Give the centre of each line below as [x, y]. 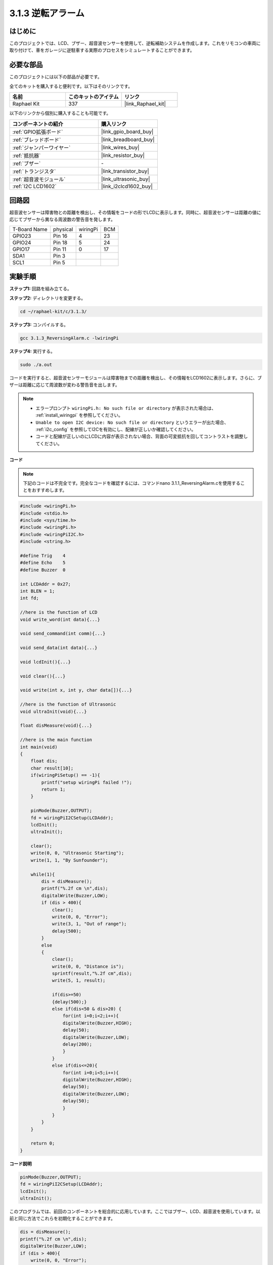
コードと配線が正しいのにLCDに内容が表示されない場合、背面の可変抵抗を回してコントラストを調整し [142, 436]
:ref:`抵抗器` [27, 155]
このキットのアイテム [94, 97]
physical [63, 229]
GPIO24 [22, 242]
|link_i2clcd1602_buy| [127, 186]
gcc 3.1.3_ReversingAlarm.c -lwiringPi [69, 338]
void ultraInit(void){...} [53, 711]
